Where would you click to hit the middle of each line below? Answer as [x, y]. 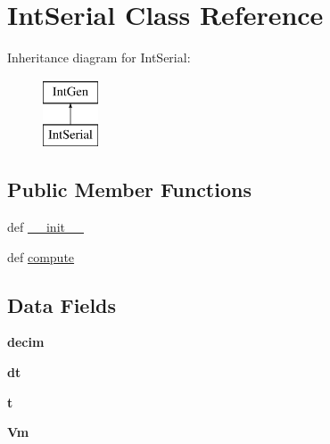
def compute [41, 256]
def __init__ [45, 227]
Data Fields [62, 304]
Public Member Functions [129, 189]
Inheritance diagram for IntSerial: [99, 58]
